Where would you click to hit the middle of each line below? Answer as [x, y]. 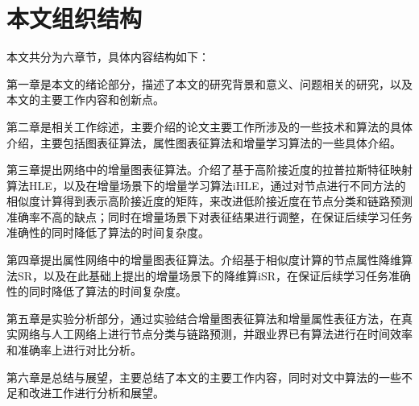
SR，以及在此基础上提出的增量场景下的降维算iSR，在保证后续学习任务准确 [214, 275]
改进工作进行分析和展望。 [96, 393]
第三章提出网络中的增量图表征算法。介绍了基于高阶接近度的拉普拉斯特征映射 [209, 170]
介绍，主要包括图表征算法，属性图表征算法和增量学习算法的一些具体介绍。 [204, 142]
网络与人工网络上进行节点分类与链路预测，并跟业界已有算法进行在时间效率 [215, 334]
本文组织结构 [75, 18]
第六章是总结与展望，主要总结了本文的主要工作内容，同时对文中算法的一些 [204, 377]
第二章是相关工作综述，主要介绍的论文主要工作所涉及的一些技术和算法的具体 [209, 126]
